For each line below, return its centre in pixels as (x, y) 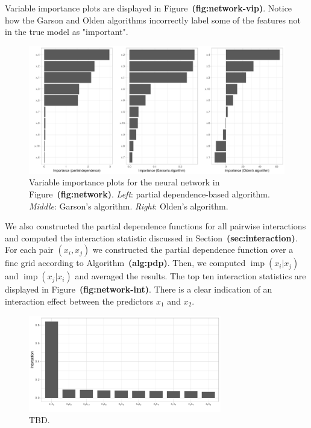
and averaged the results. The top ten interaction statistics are (190, 276)
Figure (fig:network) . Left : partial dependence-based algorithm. (149, 194)
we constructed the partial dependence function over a (193, 250)
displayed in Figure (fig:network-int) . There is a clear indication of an (139, 289)
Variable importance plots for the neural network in (124, 182)
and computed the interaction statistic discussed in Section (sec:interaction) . (151, 237)
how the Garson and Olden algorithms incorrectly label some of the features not (153, 20)
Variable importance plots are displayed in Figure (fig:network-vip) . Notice (149, 8)
